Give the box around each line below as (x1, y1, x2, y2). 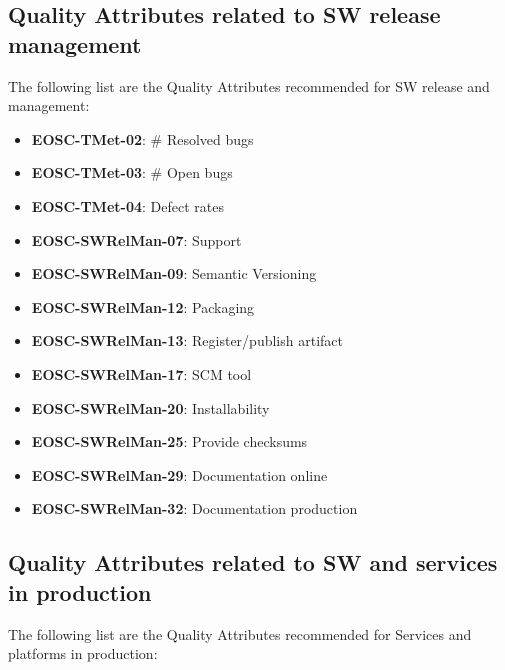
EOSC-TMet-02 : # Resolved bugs (31, 128, 254, 149)
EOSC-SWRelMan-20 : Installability (31, 397, 270, 418)
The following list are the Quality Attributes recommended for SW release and (8, 75, 490, 96)
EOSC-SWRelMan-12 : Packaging (31, 296, 255, 317)
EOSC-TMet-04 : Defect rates (31, 195, 224, 216)
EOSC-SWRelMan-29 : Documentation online (31, 464, 328, 485)
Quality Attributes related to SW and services (8, 547, 498, 578)
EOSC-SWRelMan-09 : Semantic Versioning (31, 263, 317, 284)
